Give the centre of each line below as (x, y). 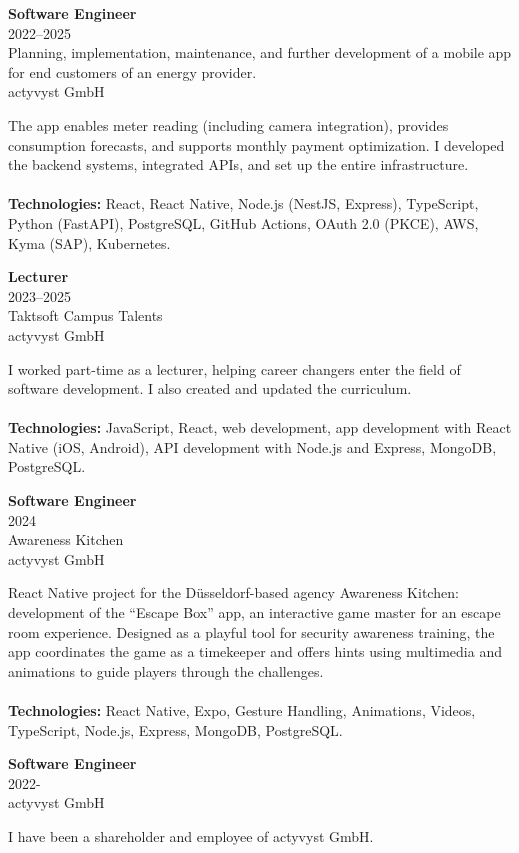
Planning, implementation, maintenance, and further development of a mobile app (260, 52)
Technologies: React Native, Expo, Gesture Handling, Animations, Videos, (242, 710)
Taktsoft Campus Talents (85, 315)
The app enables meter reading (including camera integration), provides (228, 124)
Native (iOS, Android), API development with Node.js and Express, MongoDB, (252, 446)
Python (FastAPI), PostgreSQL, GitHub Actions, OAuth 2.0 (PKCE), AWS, (243, 222)
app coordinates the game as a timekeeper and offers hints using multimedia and (255, 651)
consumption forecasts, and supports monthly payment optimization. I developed (256, 144)
